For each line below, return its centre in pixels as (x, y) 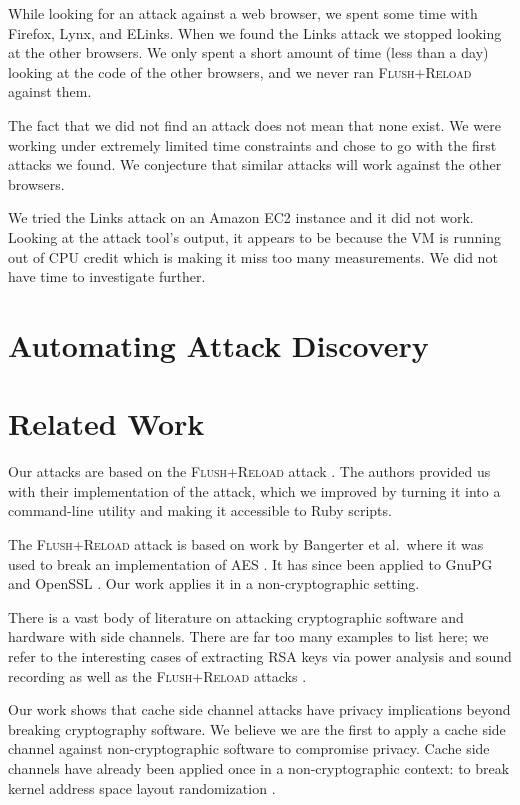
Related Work (106, 423)
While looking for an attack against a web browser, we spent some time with (243, 13)
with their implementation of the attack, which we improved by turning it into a (254, 490)
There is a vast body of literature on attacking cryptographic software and (236, 616)
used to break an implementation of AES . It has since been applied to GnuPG (250, 563)
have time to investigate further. (107, 276)
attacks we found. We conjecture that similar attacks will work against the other (255, 164)
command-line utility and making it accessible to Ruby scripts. (200, 510)
